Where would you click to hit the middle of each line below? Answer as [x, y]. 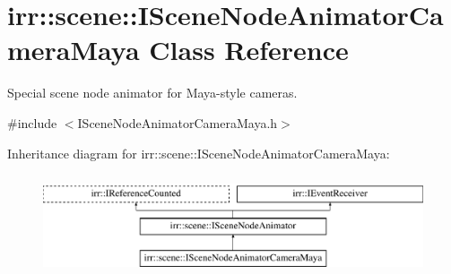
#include [32, 122]
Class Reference [249, 50]
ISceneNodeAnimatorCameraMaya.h [178, 122]
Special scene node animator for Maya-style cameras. [152, 93]
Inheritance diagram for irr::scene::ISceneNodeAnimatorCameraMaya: [199, 153]
